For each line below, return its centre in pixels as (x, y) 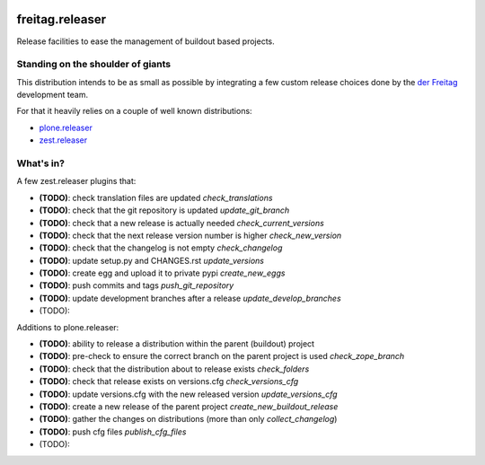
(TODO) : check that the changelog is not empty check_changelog (161, 248)
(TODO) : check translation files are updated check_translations (156, 197)
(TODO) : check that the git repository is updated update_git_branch (164, 210)
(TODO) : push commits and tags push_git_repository (137, 285)
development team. (53, 95)
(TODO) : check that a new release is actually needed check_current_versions (182, 223)
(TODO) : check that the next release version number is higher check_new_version (190, 235)
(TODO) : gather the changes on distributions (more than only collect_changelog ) (188, 419)
